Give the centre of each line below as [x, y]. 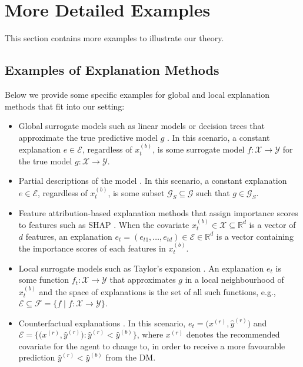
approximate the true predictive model [88, 137]
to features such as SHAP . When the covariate [104, 224]
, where [150, 334]
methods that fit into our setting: [65, 106]
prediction [37, 357]
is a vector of [272, 224]
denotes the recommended [233, 334]
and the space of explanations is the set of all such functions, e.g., [157, 291]
